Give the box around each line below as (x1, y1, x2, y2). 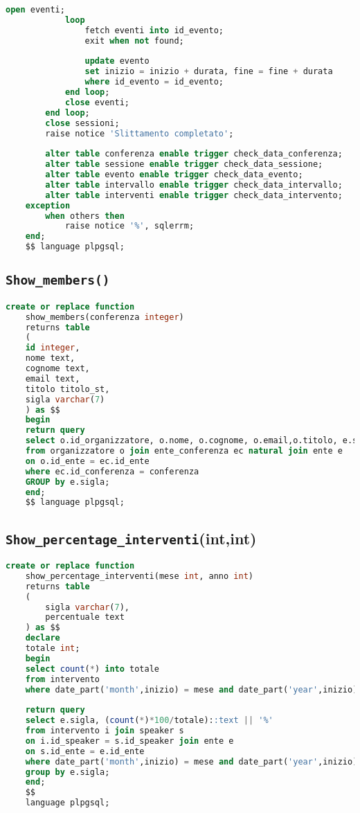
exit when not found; (84, 35, 184, 46)
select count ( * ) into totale (25, 663, 159, 674)
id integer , (25, 343, 80, 353)
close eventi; (64, 97, 129, 107)
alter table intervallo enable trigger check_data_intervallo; (45, 179, 343, 190)
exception (25, 200, 71, 211)
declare (25, 633, 60, 643)
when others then (45, 211, 125, 221)
